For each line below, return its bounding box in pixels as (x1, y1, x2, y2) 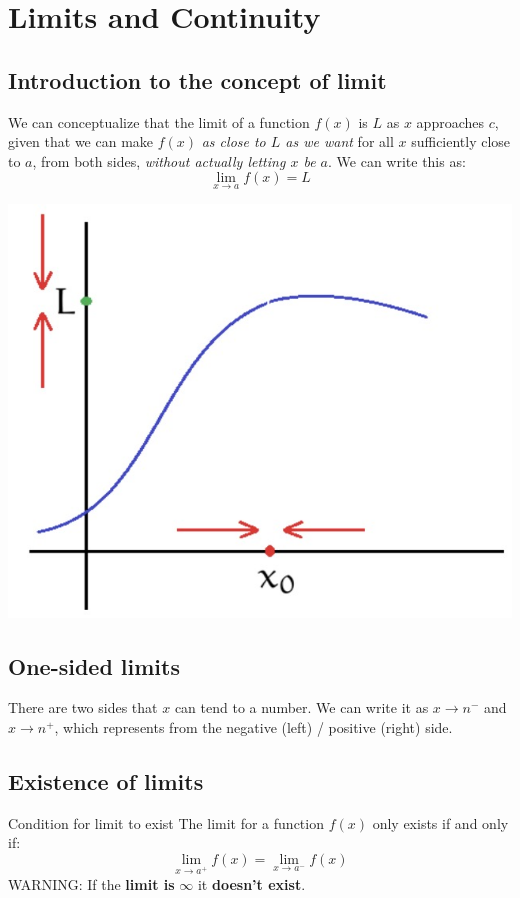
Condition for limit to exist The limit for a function (8, 812, 324, 833)
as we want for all (285, 131, 394, 152)
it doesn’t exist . (197, 873, 306, 894)
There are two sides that (8, 697, 158, 718)
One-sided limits (8, 650, 180, 681)
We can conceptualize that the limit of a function (8, 111, 310, 132)
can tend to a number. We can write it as (174, 697, 429, 718)
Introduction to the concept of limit (8, 64, 387, 95)
